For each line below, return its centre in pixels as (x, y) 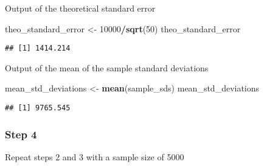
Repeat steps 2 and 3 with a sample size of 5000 (95, 156)
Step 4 (21, 134)
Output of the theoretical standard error (80, 8)
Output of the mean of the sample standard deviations (107, 67)
